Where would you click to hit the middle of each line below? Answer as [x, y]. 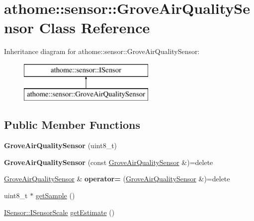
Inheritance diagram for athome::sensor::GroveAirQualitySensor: [102, 51]
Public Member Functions [72, 125]
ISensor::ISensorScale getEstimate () [59, 212]
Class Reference [94, 28]
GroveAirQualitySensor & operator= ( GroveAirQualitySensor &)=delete [117, 179]
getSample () [55, 195]
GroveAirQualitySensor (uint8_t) [61, 145]
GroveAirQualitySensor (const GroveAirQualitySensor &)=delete [109, 162]
